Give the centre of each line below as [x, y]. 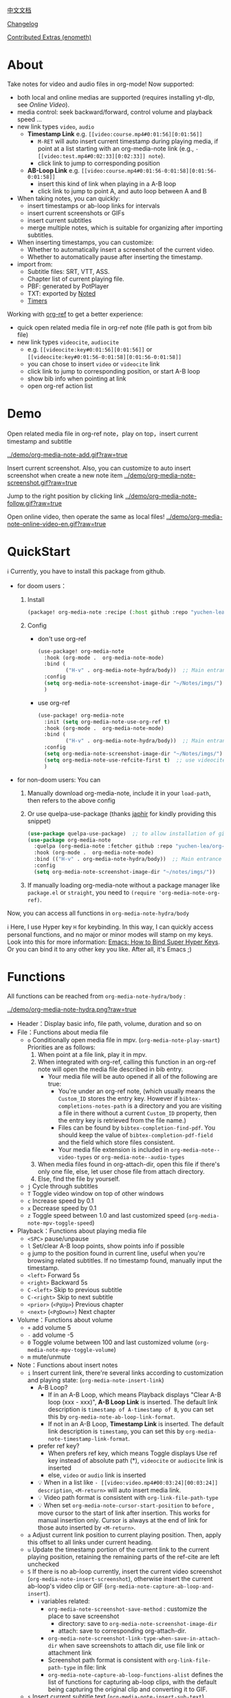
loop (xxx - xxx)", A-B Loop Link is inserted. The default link [133, 1401]
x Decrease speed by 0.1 [62, 1208]
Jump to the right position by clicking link [65, 496]
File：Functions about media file [63, 1032]
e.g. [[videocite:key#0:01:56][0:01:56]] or [90, 349]
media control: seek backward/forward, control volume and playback [115, 111]
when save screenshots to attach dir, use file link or [132, 1645]
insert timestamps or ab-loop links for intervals [93, 206]
